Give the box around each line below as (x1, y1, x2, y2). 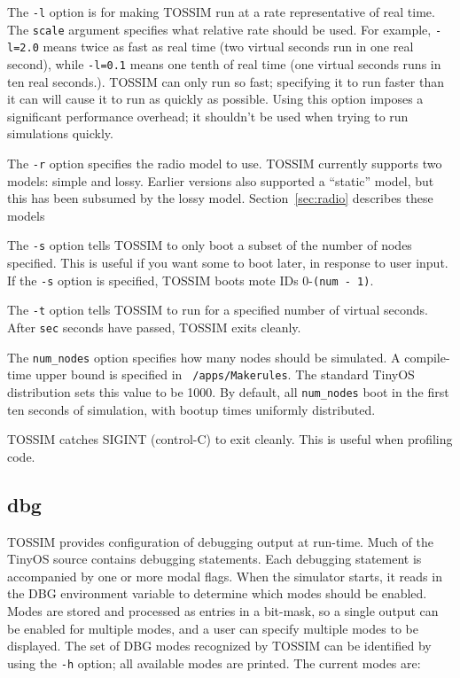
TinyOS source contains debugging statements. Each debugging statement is (7, 549, 422, 568)
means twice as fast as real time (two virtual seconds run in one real (43, 37, 414, 56)
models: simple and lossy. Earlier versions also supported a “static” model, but (7, 171, 434, 190)
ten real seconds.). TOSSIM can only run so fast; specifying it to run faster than (7, 72, 444, 90)
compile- (404, 347, 450, 366)
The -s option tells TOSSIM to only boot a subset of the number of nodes (7, 236, 412, 254)
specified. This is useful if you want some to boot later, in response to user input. (7, 253, 448, 272)
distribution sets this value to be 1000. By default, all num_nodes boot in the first (7, 382, 449, 401)
